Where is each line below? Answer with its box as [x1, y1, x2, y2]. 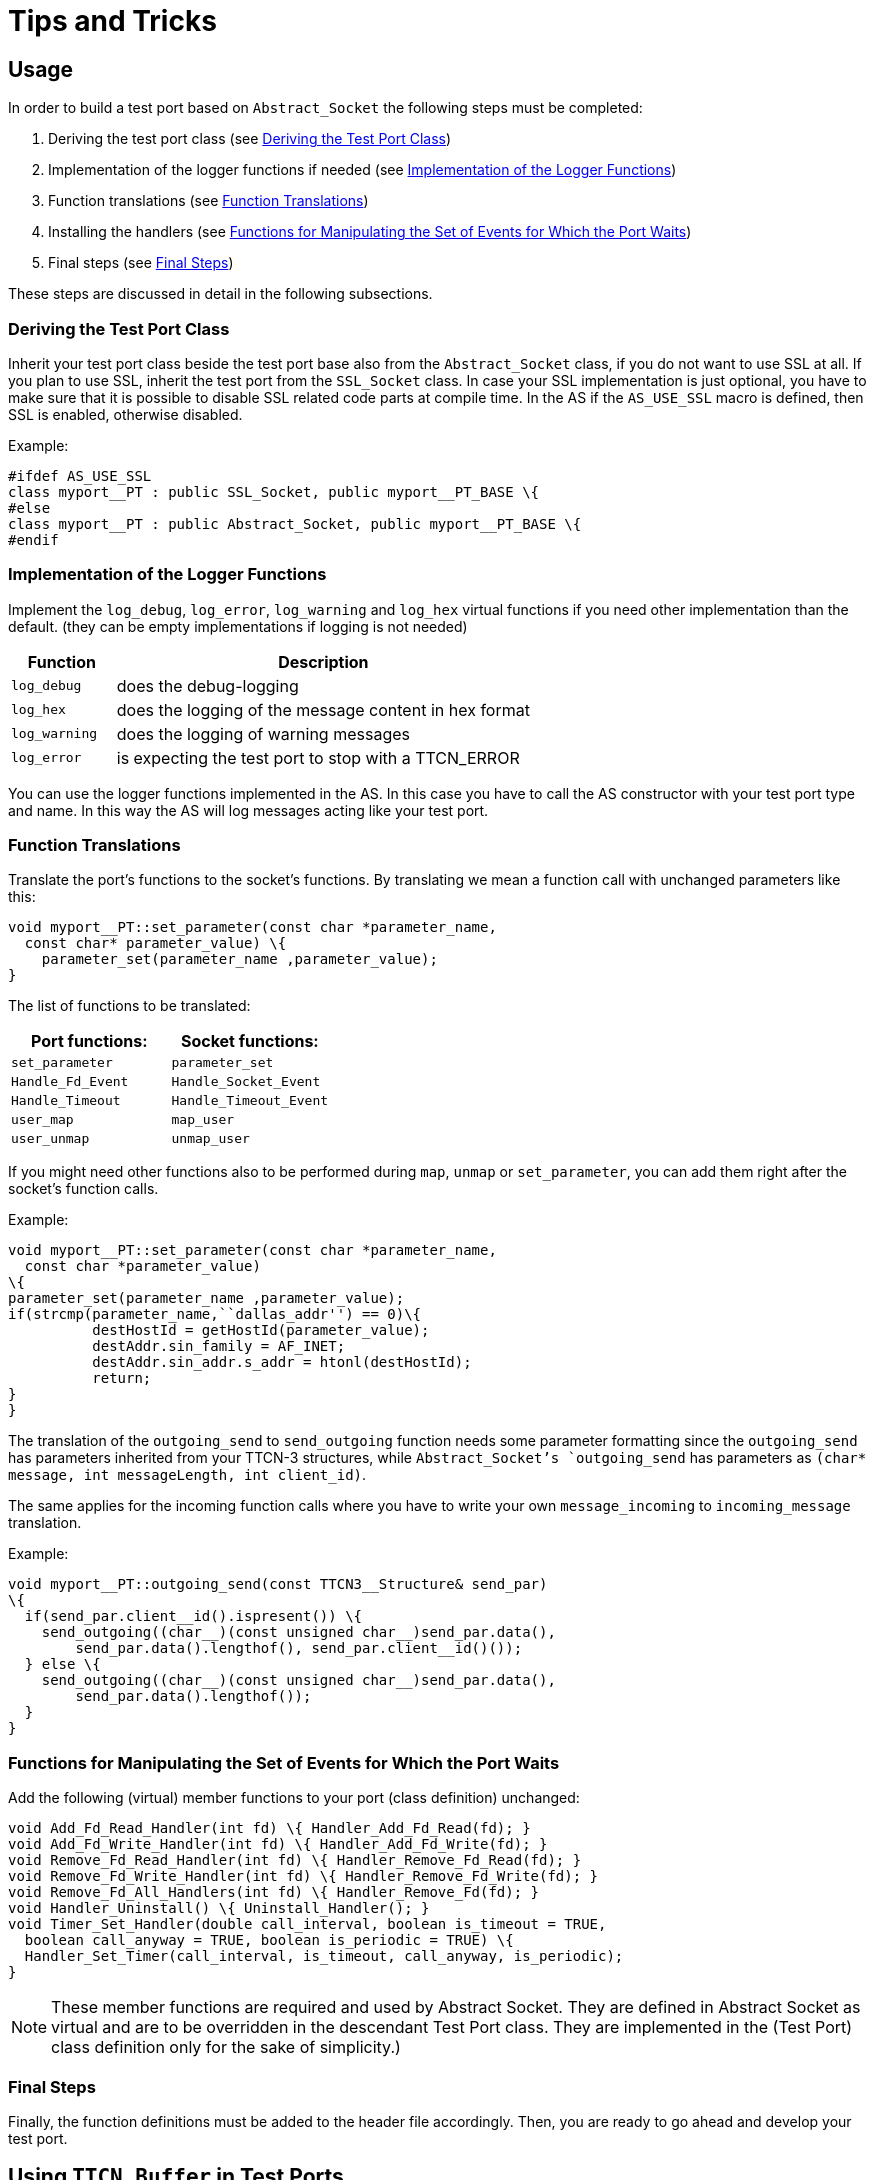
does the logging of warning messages [116, 723, 410, 744]
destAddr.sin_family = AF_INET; [92, 1338, 346, 1355]
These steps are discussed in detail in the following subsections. [8, 285, 433, 303]
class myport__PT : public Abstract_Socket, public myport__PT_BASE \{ [8, 515, 582, 532]
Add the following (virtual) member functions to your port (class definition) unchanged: [8, 1789, 580, 1807]
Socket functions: [180, 1031, 319, 1052]
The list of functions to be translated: [8, 997, 251, 1015]
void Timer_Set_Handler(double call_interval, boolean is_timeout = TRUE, [8, 1916, 607, 1933]
